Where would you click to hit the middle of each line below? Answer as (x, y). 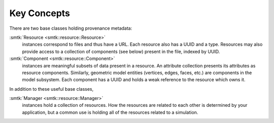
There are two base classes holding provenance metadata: (71, 28)
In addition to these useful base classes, (52, 89)
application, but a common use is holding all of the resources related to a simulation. (110, 112)
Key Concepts (40, 13)
